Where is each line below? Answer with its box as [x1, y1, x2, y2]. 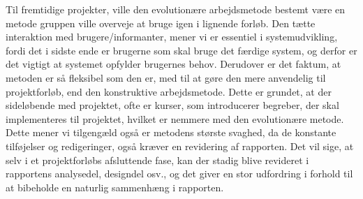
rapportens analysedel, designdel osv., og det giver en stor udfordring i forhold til [6, 166, 353, 181]
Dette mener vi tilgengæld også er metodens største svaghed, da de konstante [6, 125, 336, 140]
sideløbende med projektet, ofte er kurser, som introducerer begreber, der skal [6, 98, 339, 112]
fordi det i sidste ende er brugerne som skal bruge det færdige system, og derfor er [6, 43, 357, 57]
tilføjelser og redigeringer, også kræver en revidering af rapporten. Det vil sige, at [6, 138, 354, 153]
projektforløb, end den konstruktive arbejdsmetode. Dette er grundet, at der [6, 84, 332, 98]
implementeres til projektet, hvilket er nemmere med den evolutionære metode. [6, 111, 344, 126]
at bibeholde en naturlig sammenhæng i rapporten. [6, 179, 224, 194]
